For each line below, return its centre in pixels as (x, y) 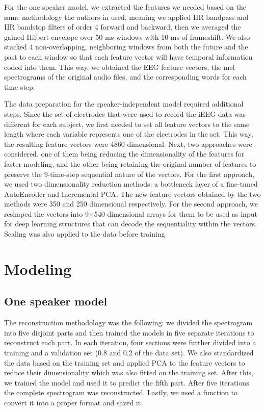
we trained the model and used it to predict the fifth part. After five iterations (127, 382)
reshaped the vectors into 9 (46, 213)
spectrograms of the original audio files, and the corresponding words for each (125, 77)
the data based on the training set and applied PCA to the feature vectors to (125, 362)
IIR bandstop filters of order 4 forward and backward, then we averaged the (123, 27)
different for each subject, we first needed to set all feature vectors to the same (127, 124)
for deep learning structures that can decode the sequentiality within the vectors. (130, 224)
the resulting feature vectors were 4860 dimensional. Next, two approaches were (128, 144)
